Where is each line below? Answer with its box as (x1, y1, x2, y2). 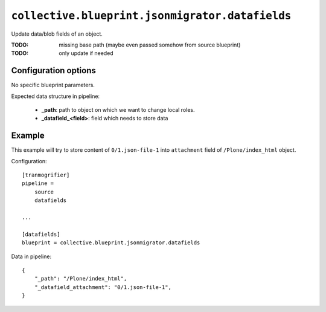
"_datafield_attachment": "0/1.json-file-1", (34, 284, 172, 290)
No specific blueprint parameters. (11, 82, 95, 89)
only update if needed (59, 50, 114, 57)
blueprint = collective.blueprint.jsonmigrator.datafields (22, 239, 200, 246)
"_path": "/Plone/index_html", (34, 275, 127, 282)
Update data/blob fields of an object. (11, 30, 103, 37)
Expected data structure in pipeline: (11, 93, 100, 100)
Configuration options (11, 65, 97, 76)
